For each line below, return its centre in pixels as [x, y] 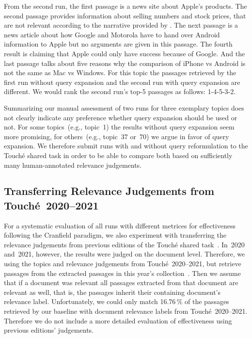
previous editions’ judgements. [49, 330]
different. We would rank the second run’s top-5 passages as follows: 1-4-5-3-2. [120, 91]
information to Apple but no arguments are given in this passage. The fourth [118, 44]
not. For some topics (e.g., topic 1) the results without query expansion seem [119, 127]
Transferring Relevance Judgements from [109, 191]
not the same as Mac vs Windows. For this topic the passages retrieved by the [120, 72]
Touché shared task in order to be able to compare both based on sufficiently [118, 155]
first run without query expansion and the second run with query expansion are [122, 82]
